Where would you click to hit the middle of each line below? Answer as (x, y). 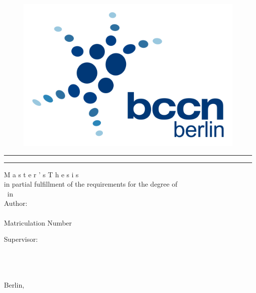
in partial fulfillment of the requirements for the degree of (91, 184)
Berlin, (14, 284)
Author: (16, 203)
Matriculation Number (38, 222)
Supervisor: (21, 239)
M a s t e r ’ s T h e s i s (41, 174)
